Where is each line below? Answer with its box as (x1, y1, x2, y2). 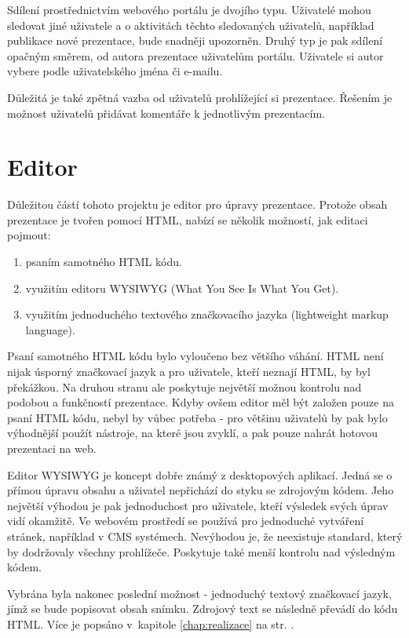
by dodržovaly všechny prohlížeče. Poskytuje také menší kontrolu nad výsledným (7, 543, 396, 560)
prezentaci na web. (7, 440, 97, 456)
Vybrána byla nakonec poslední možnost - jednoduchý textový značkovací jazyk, (7, 585, 392, 601)
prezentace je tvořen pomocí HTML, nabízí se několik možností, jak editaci (7, 211, 368, 228)
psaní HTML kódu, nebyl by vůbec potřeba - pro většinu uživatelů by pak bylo (7, 409, 388, 425)
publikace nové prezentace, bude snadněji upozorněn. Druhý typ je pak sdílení (7, 32, 383, 49)
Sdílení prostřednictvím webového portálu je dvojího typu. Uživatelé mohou (7, 2, 371, 17)
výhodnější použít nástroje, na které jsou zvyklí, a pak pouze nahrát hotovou (7, 425, 378, 441)
